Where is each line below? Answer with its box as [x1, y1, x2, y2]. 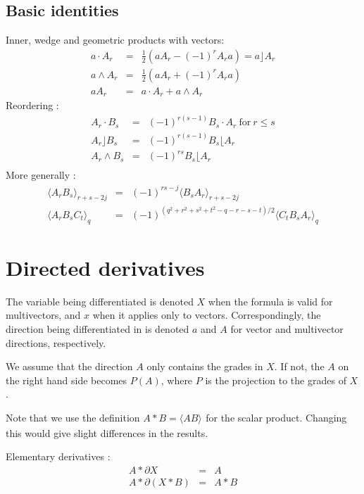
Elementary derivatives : [6, 449, 111, 464]
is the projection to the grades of [205, 372, 346, 387]
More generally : [6, 167, 76, 182]
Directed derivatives [6, 253, 205, 281]
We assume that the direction [6, 359, 133, 374]
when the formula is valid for [208, 293, 333, 308]
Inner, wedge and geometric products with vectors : [6, 32, 225, 47]
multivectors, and [6, 308, 81, 322]
